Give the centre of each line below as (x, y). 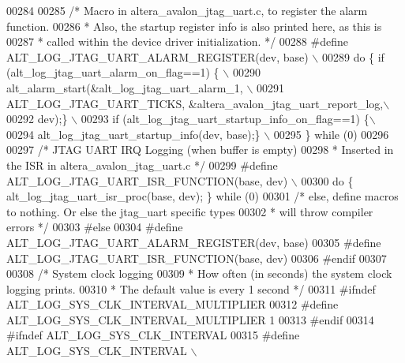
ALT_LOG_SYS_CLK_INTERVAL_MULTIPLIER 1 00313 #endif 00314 (190, 319)
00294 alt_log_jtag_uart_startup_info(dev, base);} (133, 134)
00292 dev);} (37, 119)
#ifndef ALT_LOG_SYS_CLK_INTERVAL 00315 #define (153, 335)
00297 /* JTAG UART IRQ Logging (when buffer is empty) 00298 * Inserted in (200, 150)
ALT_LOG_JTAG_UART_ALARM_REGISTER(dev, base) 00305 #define (194, 242)
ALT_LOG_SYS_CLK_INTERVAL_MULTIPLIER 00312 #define (172, 304)
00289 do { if (353, 56)
